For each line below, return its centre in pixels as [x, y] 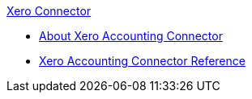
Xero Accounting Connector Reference [142, 61]
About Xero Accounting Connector [131, 36]
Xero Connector [49, 11]
